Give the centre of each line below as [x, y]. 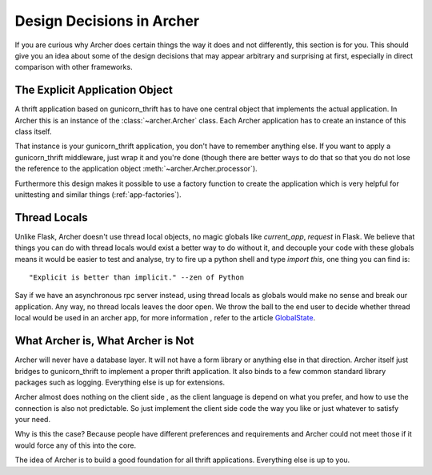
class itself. [33, 131]
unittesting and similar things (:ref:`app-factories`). [98, 194]
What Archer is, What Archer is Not [104, 341]
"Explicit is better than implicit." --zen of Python [136, 278]
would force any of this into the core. [75, 445]
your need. [33, 420]
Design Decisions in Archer [107, 21]
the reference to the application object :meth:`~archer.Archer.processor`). [136, 169]
